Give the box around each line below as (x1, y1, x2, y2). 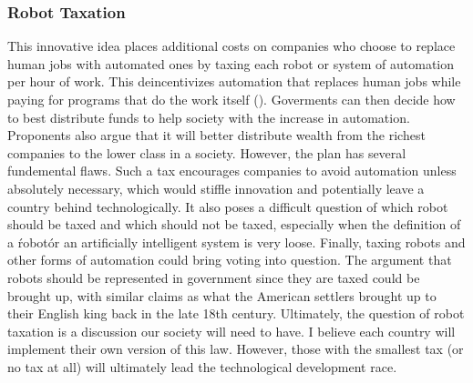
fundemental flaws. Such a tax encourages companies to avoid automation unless (7, 161, 457, 180)
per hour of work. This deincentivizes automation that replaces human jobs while (7, 72, 461, 91)
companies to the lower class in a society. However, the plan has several (7, 143, 406, 162)
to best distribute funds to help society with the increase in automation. (7, 107, 410, 126)
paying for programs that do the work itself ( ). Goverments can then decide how (7, 90, 456, 108)
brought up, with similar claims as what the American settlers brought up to (7, 286, 437, 305)
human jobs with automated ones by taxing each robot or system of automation (7, 54, 454, 73)
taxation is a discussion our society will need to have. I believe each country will (7, 321, 456, 340)
